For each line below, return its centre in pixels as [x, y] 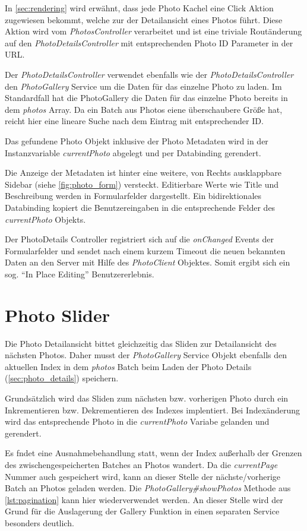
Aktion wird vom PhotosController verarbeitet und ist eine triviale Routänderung [153, 31]
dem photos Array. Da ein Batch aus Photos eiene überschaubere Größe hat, [144, 109]
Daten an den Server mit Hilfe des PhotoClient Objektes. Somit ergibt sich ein [148, 262]
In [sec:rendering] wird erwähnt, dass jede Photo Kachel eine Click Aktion [139, 8]
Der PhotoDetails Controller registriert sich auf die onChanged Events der [139, 239]
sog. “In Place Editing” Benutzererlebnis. [80, 274]
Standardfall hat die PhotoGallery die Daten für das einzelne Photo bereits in [146, 98]
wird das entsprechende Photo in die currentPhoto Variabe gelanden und [137, 421]
